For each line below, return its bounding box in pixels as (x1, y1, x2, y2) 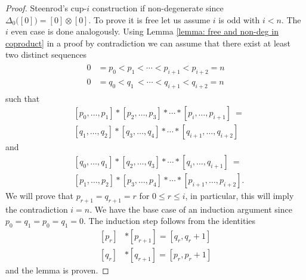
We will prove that (5, 189, 73, 201)
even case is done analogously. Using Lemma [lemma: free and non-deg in (11, 25, 279, 38)
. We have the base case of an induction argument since (89, 203, 292, 215)
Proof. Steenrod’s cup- (5, 2, 87, 14)
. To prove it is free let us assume (88, 13, 211, 26)
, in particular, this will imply (185, 189, 294, 201)
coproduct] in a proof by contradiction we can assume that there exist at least (5, 36, 291, 49)
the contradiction (5, 203, 68, 215)
